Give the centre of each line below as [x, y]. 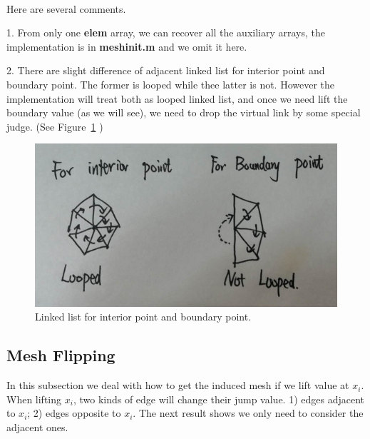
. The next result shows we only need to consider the [248, 413]
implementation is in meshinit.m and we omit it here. [127, 46]
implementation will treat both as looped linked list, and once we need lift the [177, 98]
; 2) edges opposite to [74, 413]
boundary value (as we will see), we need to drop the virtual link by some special [184, 112]
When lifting [34, 399]
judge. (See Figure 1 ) [55, 126]
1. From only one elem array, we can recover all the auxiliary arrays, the [166, 32]
